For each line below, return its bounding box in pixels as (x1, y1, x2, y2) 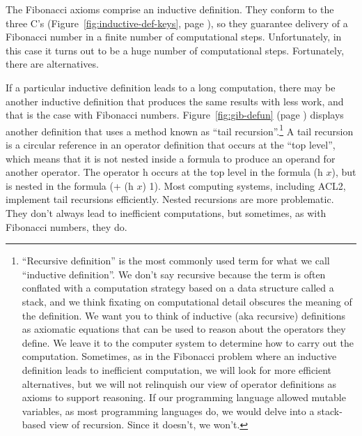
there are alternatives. (6, 57, 99, 71)
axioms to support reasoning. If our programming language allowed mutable (22, 390, 346, 405)
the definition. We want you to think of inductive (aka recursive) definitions (22, 308, 346, 322)
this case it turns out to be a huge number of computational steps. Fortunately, (6, 43, 345, 57)
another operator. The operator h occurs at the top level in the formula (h (6, 165, 323, 179)
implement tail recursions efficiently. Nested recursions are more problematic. (6, 192, 334, 206)
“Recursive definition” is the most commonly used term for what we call (22, 253, 330, 268)
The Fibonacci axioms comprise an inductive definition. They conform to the (6, 2, 334, 16)
